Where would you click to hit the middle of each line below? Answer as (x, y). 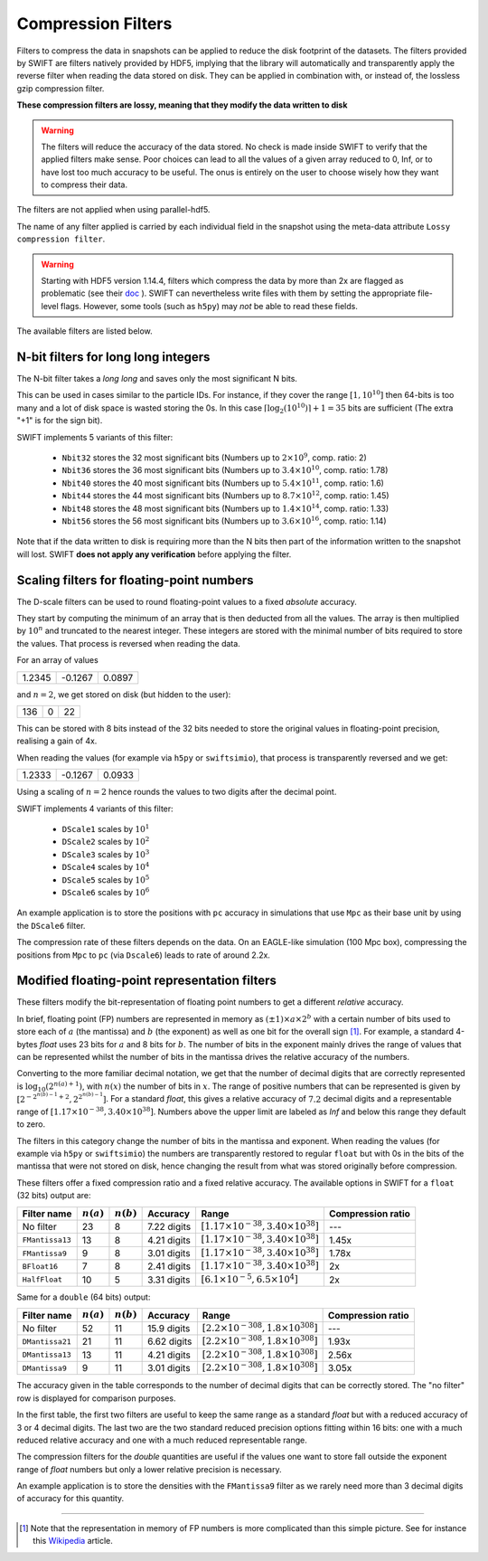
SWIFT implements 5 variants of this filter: (95, 437)
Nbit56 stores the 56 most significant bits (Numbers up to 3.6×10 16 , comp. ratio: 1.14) (224, 520)
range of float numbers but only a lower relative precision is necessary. (149, 1469)
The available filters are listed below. (84, 331)
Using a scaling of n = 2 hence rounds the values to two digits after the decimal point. (177, 792)
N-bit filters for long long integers (113, 357)
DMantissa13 (47, 1355)
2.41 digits (169, 1266)
